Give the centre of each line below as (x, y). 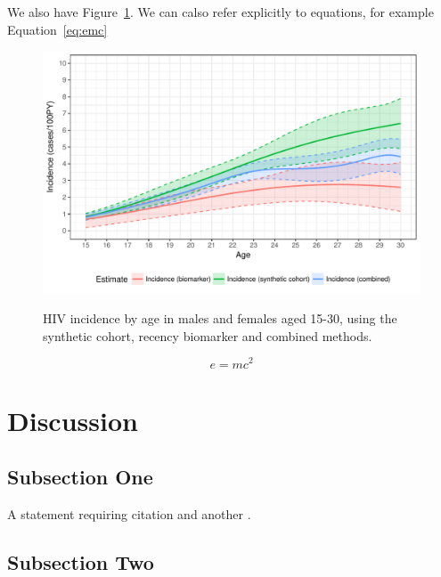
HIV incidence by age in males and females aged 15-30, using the (220, 318)
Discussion (73, 420)
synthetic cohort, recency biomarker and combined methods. (208, 335)
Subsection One (80, 477)
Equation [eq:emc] (57, 29)
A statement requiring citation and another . (129, 514)
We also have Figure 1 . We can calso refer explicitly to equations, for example (220, 12)
